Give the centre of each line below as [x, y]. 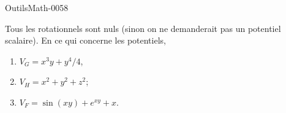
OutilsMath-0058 [37, 7]
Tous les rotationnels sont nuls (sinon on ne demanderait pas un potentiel [143, 28]
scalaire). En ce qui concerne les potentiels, [85, 40]
